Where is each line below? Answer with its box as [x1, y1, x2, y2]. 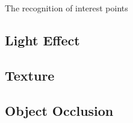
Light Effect [5, 30, 80, 49]
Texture [5, 66, 55, 84]
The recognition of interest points [5, 2, 128, 14]
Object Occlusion [5, 101, 114, 119]
